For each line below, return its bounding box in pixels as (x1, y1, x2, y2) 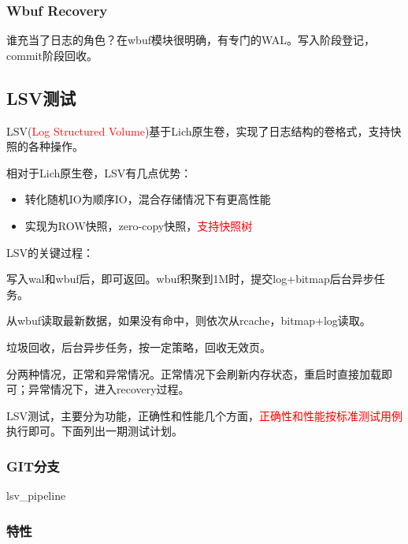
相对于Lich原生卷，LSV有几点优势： (6, 164, 192, 181)
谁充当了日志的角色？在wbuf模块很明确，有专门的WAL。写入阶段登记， (6, 32, 376, 48)
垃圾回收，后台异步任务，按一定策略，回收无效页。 (6, 338, 271, 355)
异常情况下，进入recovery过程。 (28, 381, 190, 397)
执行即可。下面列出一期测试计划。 (6, 423, 183, 439)
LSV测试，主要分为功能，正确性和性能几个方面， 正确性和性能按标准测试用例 (6, 407, 403, 423)
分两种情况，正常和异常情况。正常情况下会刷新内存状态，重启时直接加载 (6, 365, 381, 382)
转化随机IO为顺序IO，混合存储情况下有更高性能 (24, 191, 271, 207)
